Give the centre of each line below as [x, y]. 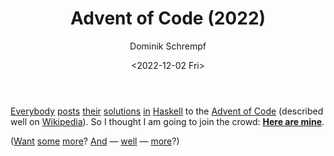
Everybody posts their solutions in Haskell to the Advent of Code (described [167, 111]
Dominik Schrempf [168, 46]
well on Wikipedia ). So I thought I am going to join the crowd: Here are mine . [167, 121]
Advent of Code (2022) [168, 18]
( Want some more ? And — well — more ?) [95, 141]
